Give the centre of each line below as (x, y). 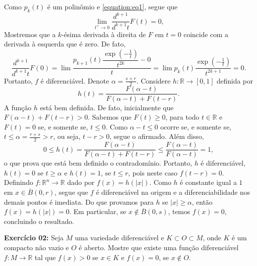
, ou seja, (67, 136)
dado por (81, 182)
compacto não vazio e (37, 247)
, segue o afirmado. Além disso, (157, 136)
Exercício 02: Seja (34, 238)
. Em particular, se (98, 211)
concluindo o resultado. (39, 221)
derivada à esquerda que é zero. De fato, (65, 44)
